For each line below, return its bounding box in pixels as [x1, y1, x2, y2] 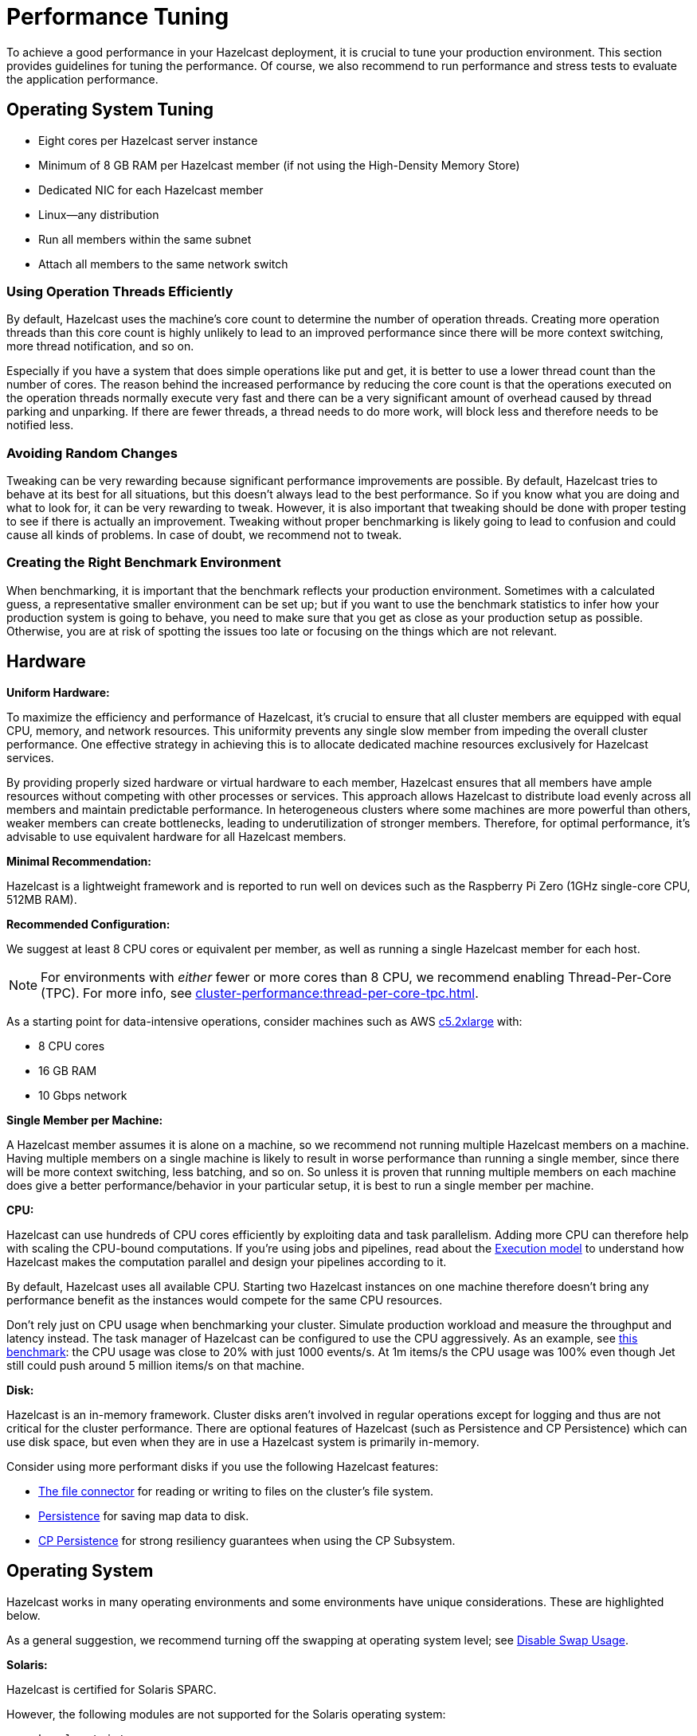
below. [6, 1608, 41, 1622]
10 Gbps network [38, 1088, 127, 1102]
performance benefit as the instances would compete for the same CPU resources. [6, 1292, 443, 1307]
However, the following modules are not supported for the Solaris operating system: [6, 1707, 446, 1721]
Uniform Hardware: [6, 685, 110, 699]
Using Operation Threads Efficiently [6, 283, 233, 299]
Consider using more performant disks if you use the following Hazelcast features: [6, 1459, 439, 1473]
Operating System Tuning [6, 100, 214, 120]
